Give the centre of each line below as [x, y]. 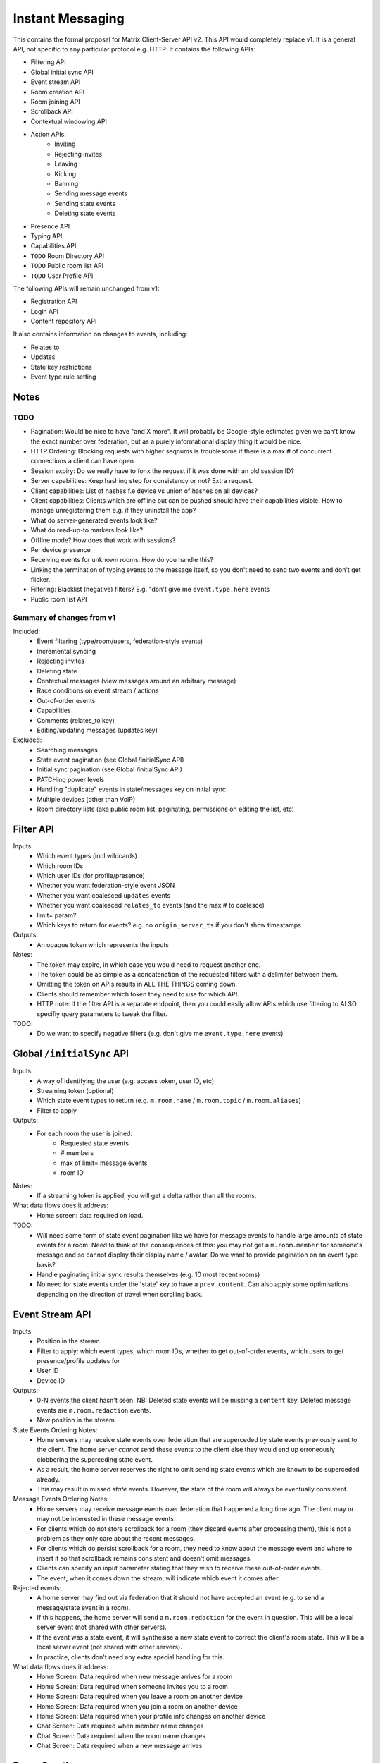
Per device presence [61, 549]
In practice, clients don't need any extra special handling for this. [131, 1657]
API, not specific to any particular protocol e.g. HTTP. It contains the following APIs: [134, 49]
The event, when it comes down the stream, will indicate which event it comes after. [158, 1578]
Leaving [66, 164]
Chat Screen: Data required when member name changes [120, 1726]
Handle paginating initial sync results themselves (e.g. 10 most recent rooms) [148, 1275]
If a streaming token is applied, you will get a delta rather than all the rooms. [147, 1195]
